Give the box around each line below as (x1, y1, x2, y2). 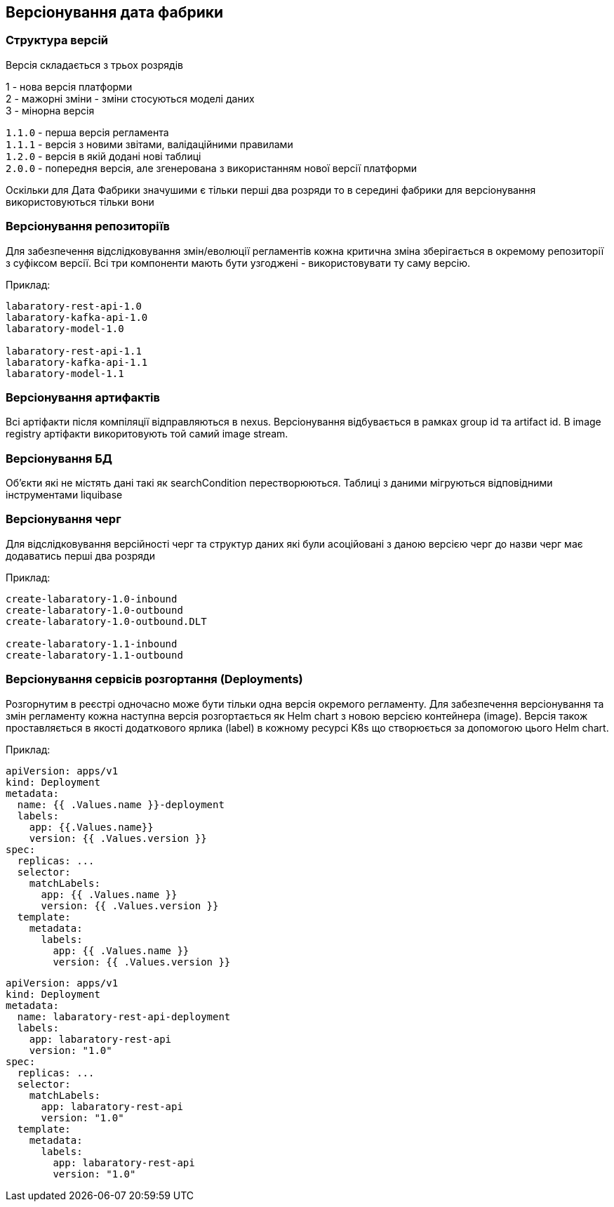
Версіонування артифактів (6, 390, 160, 404)
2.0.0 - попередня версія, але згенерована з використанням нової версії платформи (6, 161, 418, 174)
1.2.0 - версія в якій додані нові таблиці (6, 150, 201, 162)
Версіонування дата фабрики (6, 4, 224, 21)
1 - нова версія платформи (6, 80, 133, 93)
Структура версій (6, 33, 109, 48)
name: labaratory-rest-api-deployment (17, 1010, 231, 1022)
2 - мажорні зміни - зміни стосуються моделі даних (6, 92, 255, 105)
